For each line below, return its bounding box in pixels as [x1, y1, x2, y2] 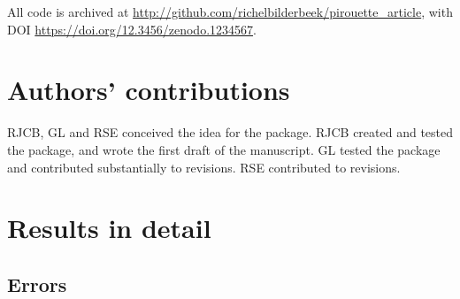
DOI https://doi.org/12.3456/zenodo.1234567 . [7, 19, 257, 38]
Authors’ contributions [7, 72, 290, 108]
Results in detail [7, 210, 211, 246]
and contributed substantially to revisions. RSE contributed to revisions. [7, 157, 401, 176]
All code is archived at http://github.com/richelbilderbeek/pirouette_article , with [7, 3, 453, 20]
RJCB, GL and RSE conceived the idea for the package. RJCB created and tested [7, 123, 454, 142]
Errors [7, 270, 67, 297]
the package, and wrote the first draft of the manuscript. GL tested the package [7, 140, 441, 158]
